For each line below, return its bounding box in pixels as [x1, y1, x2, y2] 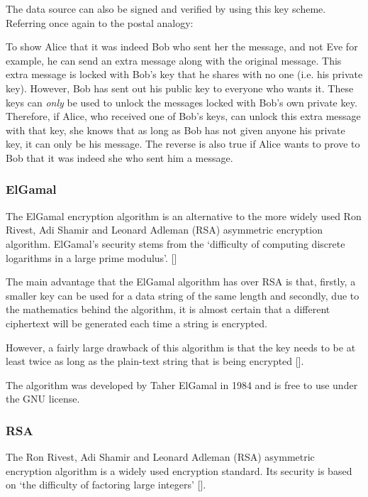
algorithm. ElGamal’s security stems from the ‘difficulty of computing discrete [6, 236, 345, 251]
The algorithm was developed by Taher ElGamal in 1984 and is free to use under [6, 377, 358, 392]
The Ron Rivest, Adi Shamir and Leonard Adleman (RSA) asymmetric [6, 449, 315, 464]
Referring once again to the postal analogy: [6, 15, 194, 30]
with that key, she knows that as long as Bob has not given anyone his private [6, 122, 345, 137]
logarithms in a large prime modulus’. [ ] [6, 250, 177, 265]
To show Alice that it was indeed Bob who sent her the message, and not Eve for [6, 39, 358, 54]
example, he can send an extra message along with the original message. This [6, 53, 342, 67]
